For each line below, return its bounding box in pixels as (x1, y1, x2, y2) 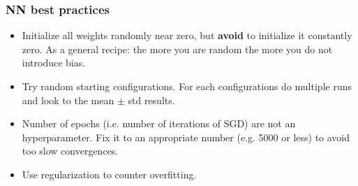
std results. (128, 92, 175, 107)
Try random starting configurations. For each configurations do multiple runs (22, 79, 352, 93)
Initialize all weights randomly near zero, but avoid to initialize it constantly (22, 28, 352, 43)
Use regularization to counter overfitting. (22, 166, 197, 181)
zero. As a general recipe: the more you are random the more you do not (22, 41, 333, 56)
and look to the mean (22, 92, 114, 107)
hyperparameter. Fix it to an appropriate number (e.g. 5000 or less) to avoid (22, 129, 350, 144)
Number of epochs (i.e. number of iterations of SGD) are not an (22, 116, 296, 131)
